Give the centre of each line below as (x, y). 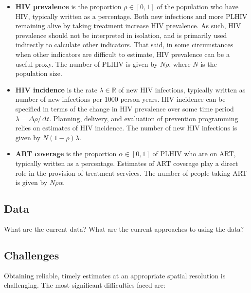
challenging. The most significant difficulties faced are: (85, 285)
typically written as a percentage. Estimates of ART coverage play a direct (127, 163)
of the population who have (197, 6)
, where (180, 64)
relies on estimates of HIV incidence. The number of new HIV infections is (126, 128)
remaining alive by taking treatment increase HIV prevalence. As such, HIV (128, 26)
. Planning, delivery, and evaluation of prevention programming (144, 118)
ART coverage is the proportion (66, 154)
